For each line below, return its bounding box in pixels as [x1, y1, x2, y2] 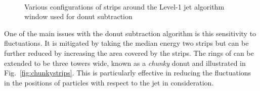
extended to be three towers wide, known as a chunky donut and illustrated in [4, 57, 246, 68]
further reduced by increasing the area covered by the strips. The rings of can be [4, 47, 254, 58]
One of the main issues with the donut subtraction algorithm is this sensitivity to [4, 28, 256, 38]
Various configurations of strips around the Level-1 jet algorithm [24, 1, 225, 12]
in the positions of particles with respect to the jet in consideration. [4, 77, 214, 87]
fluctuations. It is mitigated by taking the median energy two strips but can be [4, 38, 249, 48]
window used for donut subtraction [24, 11, 133, 22]
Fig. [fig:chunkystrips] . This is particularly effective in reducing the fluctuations [4, 67, 251, 78]
